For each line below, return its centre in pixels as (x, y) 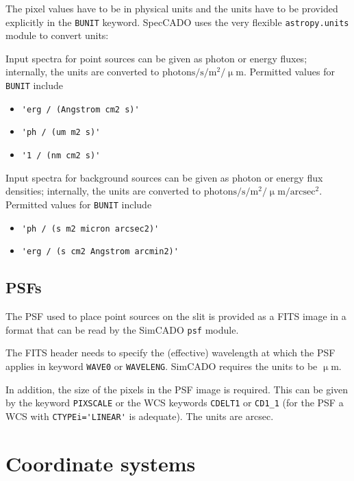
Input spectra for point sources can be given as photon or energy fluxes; (156, 58)
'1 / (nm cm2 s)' (61, 156)
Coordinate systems (101, 463)
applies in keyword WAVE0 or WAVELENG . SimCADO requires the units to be (162, 366)
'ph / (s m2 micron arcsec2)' (90, 229)
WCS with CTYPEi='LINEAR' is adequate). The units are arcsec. (140, 416)
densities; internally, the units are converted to (103, 191)
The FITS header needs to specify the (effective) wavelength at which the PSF (170, 353)
